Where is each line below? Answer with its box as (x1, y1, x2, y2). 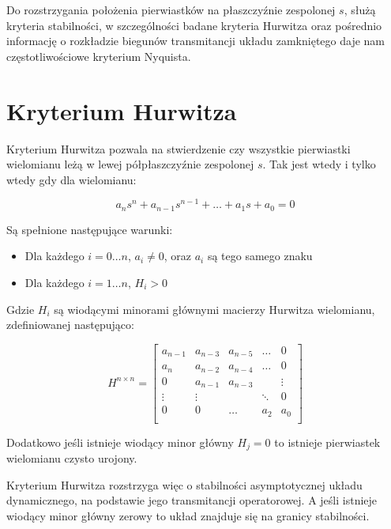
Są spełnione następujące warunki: (6, 221, 173, 237)
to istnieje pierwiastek (274, 433, 381, 450)
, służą (344, 2, 376, 17)
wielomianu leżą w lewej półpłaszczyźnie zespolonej (6, 156, 254, 172)
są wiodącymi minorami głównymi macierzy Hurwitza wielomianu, (54, 300, 375, 317)
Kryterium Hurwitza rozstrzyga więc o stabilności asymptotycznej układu (6, 476, 363, 493)
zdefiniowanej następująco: (6, 316, 134, 333)
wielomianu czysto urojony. (6, 450, 137, 467)
